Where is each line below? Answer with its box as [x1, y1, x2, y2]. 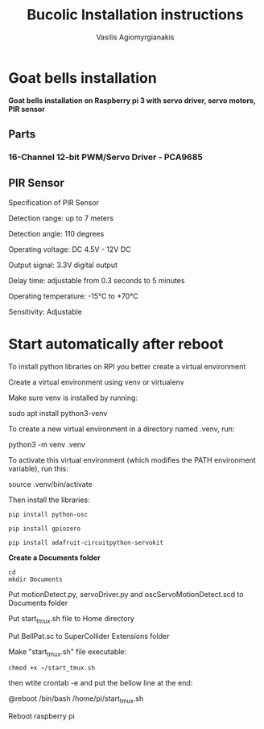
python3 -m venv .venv [8, 439, 86, 449]
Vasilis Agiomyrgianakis [96, 32, 175, 42]
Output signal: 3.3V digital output [8, 260, 118, 270]
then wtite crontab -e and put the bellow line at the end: [8, 678, 193, 688]
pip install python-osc [8, 510, 89, 518]
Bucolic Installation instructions [27, 6, 244, 24]
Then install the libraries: [8, 495, 90, 505]
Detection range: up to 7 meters [8, 213, 114, 223]
